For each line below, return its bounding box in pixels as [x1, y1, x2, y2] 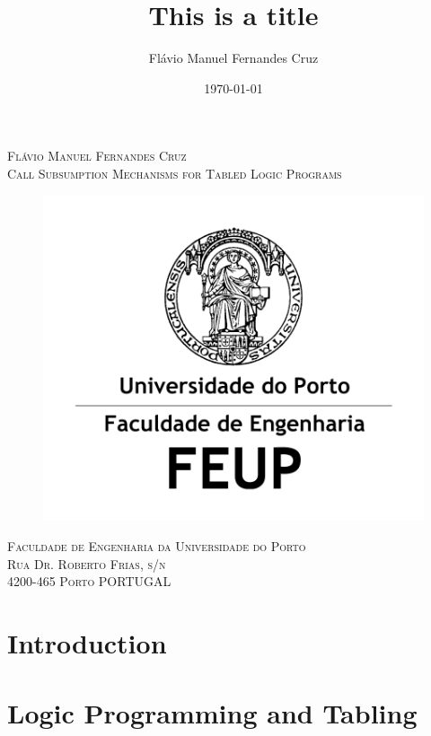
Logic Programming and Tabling [7, 695, 418, 732]
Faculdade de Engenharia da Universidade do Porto [7, 536, 306, 555]
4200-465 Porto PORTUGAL [7, 572, 172, 591]
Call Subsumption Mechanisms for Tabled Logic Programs [7, 163, 342, 182]
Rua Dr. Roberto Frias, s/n [7, 554, 166, 573]
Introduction [7, 624, 167, 661]
